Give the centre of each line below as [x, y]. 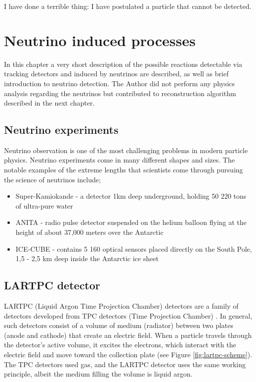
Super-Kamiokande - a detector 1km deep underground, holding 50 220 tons [131, 196]
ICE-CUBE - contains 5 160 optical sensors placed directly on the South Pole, [134, 248]
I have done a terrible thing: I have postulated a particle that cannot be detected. [128, 6]
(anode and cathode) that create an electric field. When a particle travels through [128, 335]
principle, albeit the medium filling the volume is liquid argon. [98, 374]
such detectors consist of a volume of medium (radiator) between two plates [119, 325]
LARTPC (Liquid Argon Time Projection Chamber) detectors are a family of [121, 306]
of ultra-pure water [44, 205]
